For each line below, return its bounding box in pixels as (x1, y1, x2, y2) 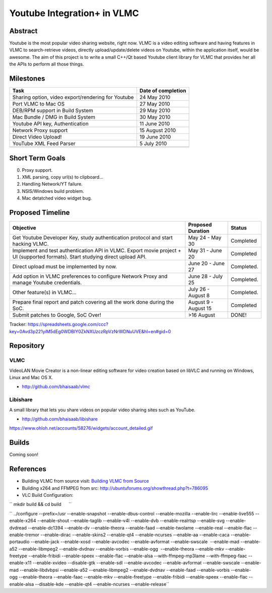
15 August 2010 (139, 127, 176, 134)
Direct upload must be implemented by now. (12, 263, 117, 270)
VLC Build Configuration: (22, 492, 74, 498)
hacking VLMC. (12, 241, 49, 248)
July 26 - (188, 286, 210, 293)
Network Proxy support (12, 127, 68, 134)
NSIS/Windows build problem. (22, 188, 84, 194)
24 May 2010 (139, 94, 171, 101)
